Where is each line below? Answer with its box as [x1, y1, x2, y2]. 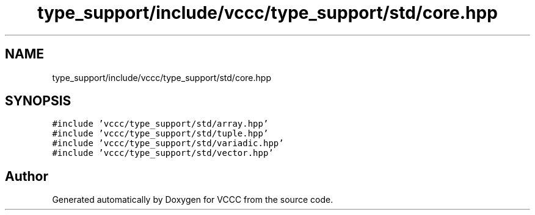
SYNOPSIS [5, 93, 71, 109]
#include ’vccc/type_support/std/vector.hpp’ [52, 148, 274, 158]
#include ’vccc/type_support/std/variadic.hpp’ [52, 138, 284, 149]
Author [5, 168, 48, 184]
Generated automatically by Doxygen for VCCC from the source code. [52, 194, 333, 205]
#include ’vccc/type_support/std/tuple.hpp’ [52, 129, 269, 139]
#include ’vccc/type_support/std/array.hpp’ [52, 119, 269, 129]
